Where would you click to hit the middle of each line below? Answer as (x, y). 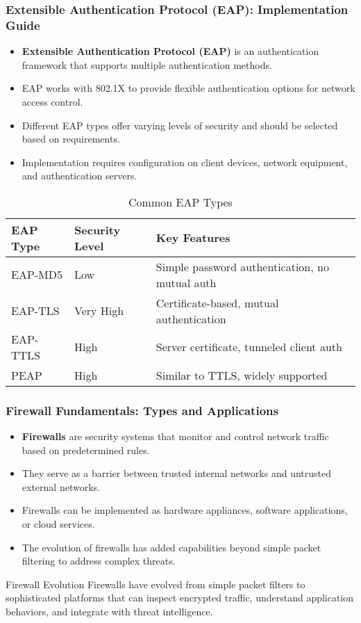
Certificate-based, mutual (217, 302)
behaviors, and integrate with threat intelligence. (109, 612)
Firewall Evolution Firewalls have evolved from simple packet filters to (156, 584)
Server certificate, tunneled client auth (249, 347)
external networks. (61, 486)
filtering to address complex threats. (99, 561)
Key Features (193, 238)
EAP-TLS (35, 311)
